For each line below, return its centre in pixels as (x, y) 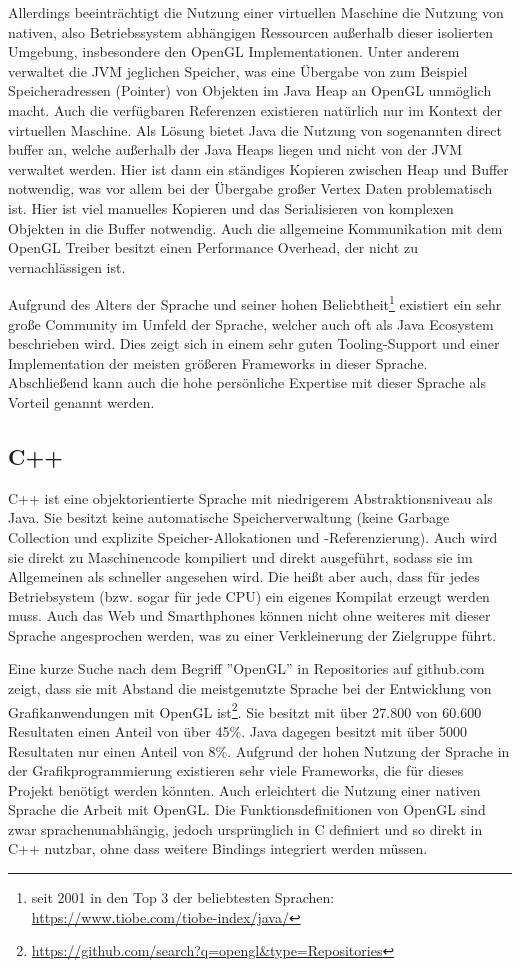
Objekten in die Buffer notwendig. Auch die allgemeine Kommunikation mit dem (255, 227)
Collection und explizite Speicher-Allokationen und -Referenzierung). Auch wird (253, 536)
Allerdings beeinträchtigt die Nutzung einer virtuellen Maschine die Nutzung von (256, 12)
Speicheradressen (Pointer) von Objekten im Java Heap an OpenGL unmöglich (250, 90)
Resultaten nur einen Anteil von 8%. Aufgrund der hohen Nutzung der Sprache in (259, 750)
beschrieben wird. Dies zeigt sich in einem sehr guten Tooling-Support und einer (254, 343)
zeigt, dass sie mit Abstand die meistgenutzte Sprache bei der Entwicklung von (250, 688)
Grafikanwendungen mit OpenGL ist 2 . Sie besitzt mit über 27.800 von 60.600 (245, 710)
